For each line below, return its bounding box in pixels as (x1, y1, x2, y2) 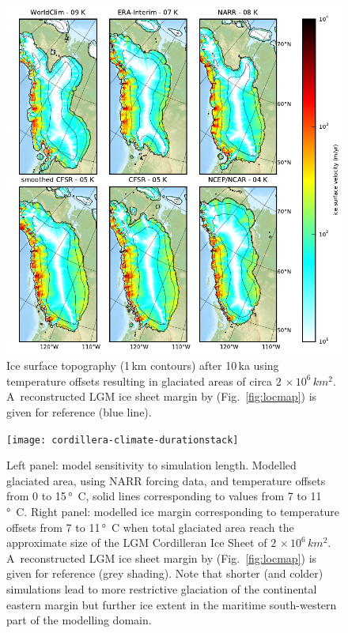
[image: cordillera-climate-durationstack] (6, 434, 239, 446)
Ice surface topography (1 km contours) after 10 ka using (6, 357, 279, 374)
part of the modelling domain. (6, 612, 152, 628)
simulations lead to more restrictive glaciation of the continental (6, 580, 317, 597)
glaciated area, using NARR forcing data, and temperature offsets (6, 472, 326, 488)
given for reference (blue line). (6, 403, 152, 420)
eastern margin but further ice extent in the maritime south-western (6, 596, 337, 612)
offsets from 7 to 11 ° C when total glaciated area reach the (6, 518, 294, 535)
